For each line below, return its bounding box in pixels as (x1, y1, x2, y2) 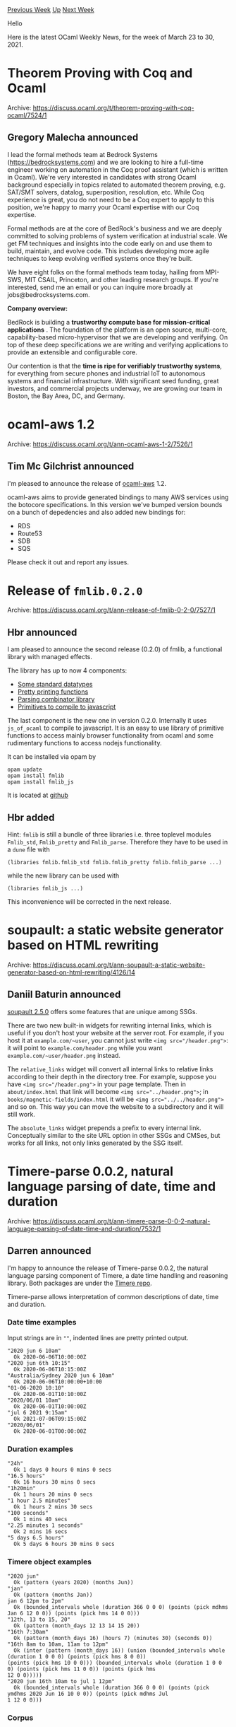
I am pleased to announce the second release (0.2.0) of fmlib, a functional (7, 645, 223, 653)
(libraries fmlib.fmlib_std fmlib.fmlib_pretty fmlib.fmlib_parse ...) (7, 859, 222, 866)
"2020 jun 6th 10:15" (7, 1359, 71, 1366)
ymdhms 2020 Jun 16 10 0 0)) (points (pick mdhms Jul (7, 1690, 169, 1698)
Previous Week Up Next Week (7, 6, 95, 13)
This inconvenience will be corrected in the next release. (7, 897, 171, 906)
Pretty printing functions (17, 687, 89, 696)
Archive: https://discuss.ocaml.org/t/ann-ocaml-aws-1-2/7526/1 (7, 440, 193, 448)
